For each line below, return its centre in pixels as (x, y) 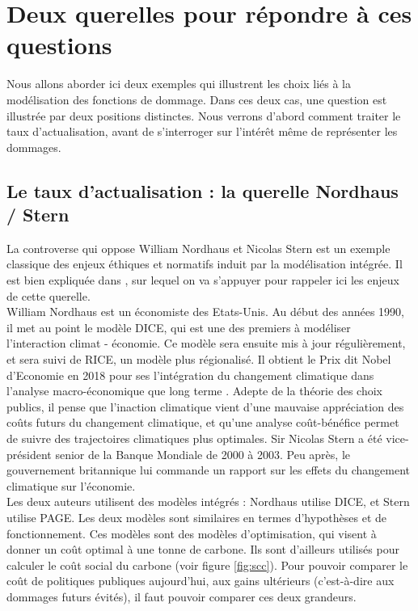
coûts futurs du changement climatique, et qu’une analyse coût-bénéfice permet (203, 422)
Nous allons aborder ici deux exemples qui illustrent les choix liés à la (179, 84)
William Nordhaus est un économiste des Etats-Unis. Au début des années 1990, (205, 312)
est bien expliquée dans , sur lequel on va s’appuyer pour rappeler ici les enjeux (203, 280)
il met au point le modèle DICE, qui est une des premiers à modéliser (179, 327)
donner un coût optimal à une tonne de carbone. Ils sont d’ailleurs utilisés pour (203, 549)
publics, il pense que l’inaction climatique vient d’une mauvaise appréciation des (205, 406)
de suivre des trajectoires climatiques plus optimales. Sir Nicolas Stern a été (194, 438)
